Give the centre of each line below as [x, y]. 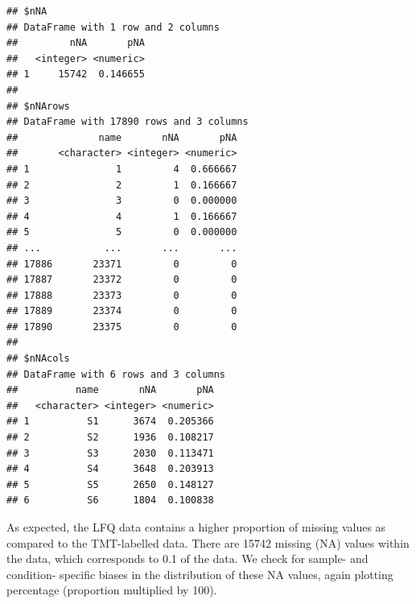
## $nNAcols [38, 359]
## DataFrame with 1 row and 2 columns [113, 27]
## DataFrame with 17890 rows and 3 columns [128, 122]
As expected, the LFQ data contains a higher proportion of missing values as [196, 527]
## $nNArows [38, 106]
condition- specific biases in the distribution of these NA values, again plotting [200, 574]
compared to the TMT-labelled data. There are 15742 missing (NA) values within [208, 542]
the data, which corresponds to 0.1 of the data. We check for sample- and [187, 558]
